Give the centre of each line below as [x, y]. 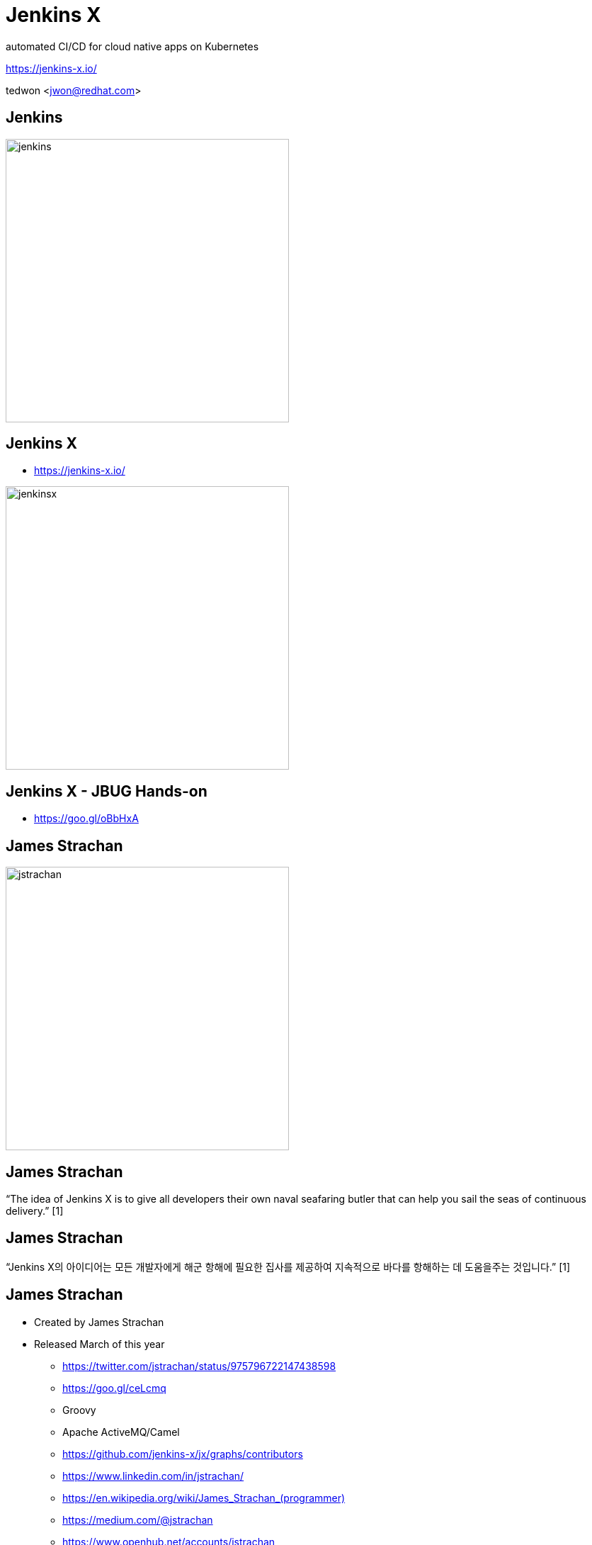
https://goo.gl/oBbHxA [86, 819]
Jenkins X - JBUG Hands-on [107, 791]
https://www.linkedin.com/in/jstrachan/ [153, 1476]
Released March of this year [99, 1344]
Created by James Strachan [99, 1322]
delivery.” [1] [35, 1210]
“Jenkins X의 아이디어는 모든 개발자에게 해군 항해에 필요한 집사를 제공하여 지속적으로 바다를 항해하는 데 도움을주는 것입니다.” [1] [288, 1266]
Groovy [79, 1410]
